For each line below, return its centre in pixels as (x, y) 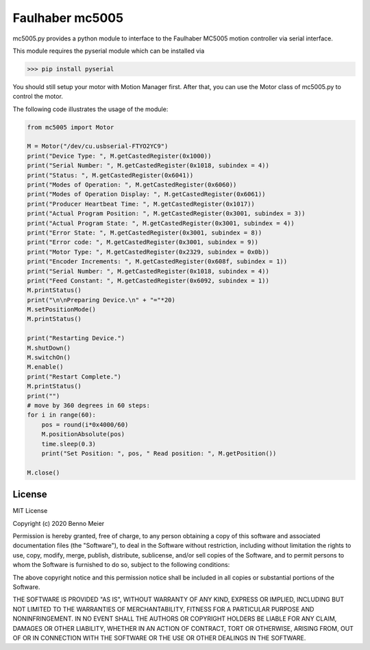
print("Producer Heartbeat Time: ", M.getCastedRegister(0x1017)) (141, 204)
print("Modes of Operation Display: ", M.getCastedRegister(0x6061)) (146, 194)
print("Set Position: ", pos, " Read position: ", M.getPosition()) (159, 453)
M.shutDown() (49, 348)
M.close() (44, 472)
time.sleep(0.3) (69, 444)
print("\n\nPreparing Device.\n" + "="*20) (101, 300)
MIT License (30, 511)
